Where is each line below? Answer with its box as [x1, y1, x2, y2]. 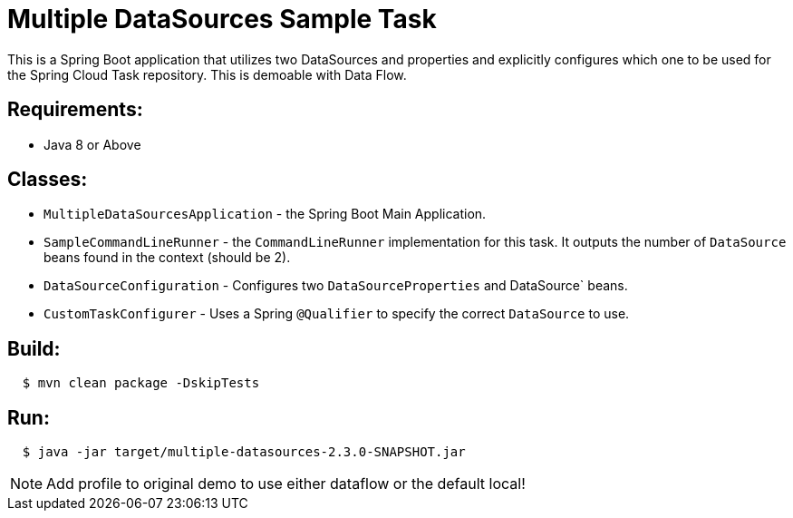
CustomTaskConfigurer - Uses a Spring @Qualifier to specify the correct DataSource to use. [44, 306, 630, 322]
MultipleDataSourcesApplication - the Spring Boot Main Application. [44, 206, 487, 222]
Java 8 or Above [44, 136, 141, 152]
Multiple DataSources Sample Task [7, 4, 437, 34]
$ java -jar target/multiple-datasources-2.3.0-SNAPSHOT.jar [22, 445, 466, 460]
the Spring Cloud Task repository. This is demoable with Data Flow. [7, 66, 407, 83]
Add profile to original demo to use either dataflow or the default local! [46, 474, 526, 494]
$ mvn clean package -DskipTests [22, 376, 260, 391]
